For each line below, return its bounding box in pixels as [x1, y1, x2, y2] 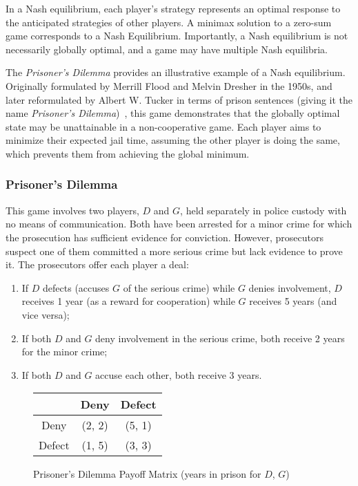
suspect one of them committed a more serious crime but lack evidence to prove [6, 243, 343, 258]
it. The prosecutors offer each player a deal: [6, 257, 189, 272]
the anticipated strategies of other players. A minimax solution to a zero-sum [6, 15, 332, 29]
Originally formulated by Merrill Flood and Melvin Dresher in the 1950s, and [6, 78, 332, 93]
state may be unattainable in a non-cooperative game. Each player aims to [6, 119, 321, 133]
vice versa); [21, 307, 70, 321]
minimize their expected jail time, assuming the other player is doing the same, [6, 133, 340, 147]
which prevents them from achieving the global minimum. [6, 146, 250, 160]
